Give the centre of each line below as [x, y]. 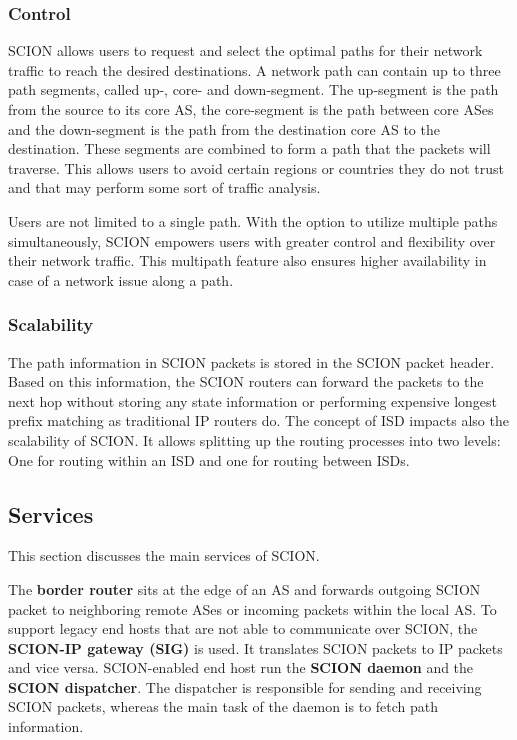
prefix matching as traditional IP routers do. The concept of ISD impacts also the [258, 420]
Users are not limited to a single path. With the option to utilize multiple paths [253, 220]
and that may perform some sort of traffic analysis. [164, 187]
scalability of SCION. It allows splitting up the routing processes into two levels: [254, 439]
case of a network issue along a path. [121, 279]
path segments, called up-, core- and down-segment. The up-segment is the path [253, 89]
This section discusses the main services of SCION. [164, 555]
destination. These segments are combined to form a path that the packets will [249, 148]
